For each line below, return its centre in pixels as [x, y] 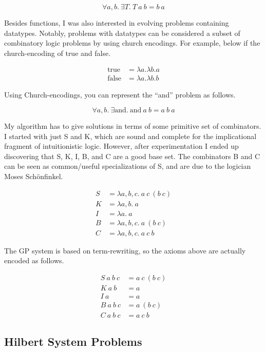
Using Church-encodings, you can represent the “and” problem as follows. [120, 95]
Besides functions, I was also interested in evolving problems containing [117, 23]
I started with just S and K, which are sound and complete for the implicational [130, 136]
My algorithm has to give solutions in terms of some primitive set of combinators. [133, 126]
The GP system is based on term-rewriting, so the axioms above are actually [125, 250]
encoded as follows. [34, 260]
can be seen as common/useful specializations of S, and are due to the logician [128, 166]
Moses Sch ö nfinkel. [34, 176]
